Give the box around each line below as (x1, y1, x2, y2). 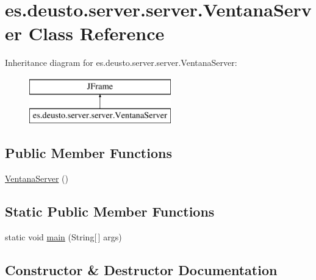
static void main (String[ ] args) (5, 231, 122, 243)
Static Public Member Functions (5, 202, 215, 221)
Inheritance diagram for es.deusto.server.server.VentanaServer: (5, 56, 237, 69)
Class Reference (28, 21, 165, 46)
